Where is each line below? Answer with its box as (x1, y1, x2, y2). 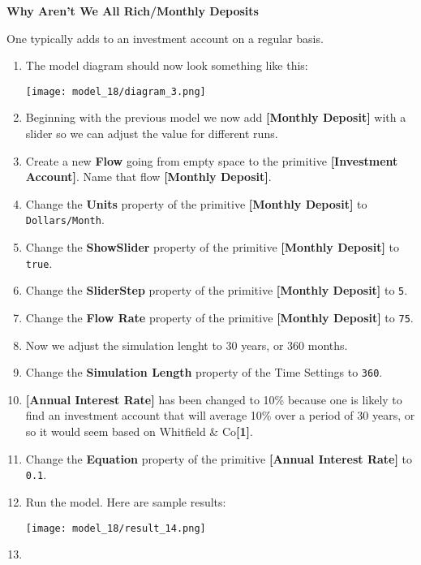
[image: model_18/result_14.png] (25, 522, 206, 534)
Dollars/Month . (25, 211, 105, 228)
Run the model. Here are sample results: (25, 493, 226, 510)
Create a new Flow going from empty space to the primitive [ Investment (25, 152, 398, 169)
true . (25, 254, 53, 271)
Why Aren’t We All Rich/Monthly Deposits (6, 2, 259, 19)
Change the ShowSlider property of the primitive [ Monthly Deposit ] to (25, 239, 400, 256)
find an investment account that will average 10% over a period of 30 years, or (25, 407, 415, 424)
